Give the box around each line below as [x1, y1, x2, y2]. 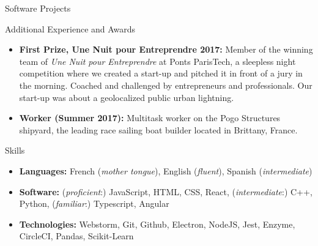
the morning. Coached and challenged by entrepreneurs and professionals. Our [19, 78, 312, 91]
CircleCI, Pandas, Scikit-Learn [19, 229, 134, 242]
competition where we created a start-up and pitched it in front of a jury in [19, 67, 303, 80]
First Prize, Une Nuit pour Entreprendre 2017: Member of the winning [19, 43, 313, 56]
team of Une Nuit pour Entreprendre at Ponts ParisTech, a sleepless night [19, 54, 296, 67]
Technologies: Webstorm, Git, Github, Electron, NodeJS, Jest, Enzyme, [19, 217, 295, 230]
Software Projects [5, 2, 71, 14]
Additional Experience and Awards [5, 22, 136, 35]
